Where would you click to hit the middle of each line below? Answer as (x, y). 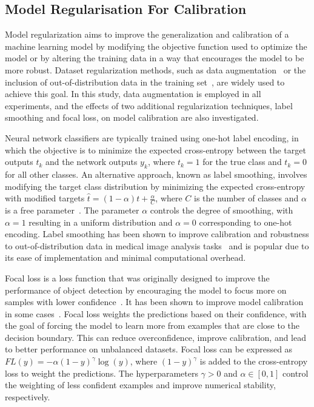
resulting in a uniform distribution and (101, 222)
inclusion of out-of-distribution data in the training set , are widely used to (145, 82)
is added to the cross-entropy (254, 361)
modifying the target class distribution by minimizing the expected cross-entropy (155, 186)
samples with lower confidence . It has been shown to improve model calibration (154, 302)
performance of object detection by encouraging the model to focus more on (146, 290)
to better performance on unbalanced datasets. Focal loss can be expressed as (149, 349)
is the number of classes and (246, 198)
